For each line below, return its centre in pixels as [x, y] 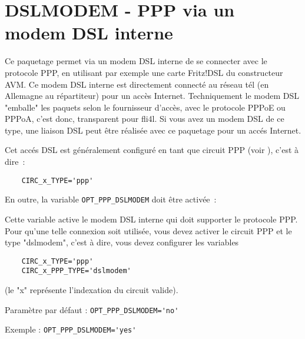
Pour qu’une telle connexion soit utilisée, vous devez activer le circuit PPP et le [148, 230]
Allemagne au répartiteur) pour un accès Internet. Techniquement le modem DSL [152, 96]
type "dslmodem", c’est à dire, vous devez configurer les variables [122, 242]
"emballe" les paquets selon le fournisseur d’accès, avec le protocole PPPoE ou [145, 107]
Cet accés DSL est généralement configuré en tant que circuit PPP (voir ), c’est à [152, 150]
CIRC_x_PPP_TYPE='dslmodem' [76, 271]
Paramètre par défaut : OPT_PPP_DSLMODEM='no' [92, 309]
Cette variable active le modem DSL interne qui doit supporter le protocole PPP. [151, 219]
